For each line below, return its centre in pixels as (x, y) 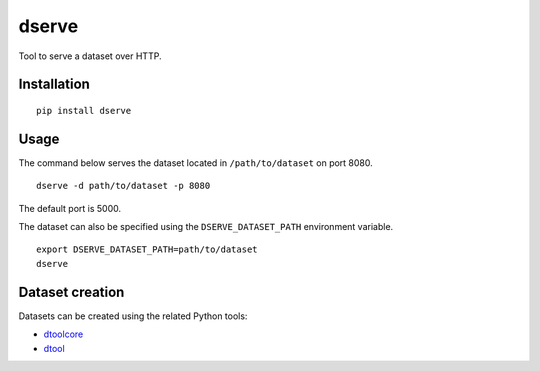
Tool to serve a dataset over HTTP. (90, 56)
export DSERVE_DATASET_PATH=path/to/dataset (147, 249)
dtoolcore (63, 334)
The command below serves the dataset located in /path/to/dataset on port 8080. (196, 162)
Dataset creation (71, 291)
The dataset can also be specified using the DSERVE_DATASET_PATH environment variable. (206, 227)
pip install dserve (84, 110)
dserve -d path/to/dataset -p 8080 (123, 186)
